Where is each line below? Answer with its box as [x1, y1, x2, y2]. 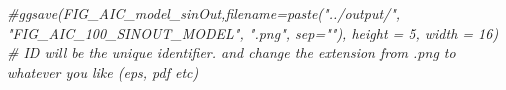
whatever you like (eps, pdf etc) [7, 61, 199, 82]
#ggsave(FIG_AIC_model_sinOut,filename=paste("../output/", [7, 3, 401, 23]
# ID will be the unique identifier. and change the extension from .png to [7, 42, 456, 63]
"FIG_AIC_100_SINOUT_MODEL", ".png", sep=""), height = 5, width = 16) [7, 22, 499, 43]
